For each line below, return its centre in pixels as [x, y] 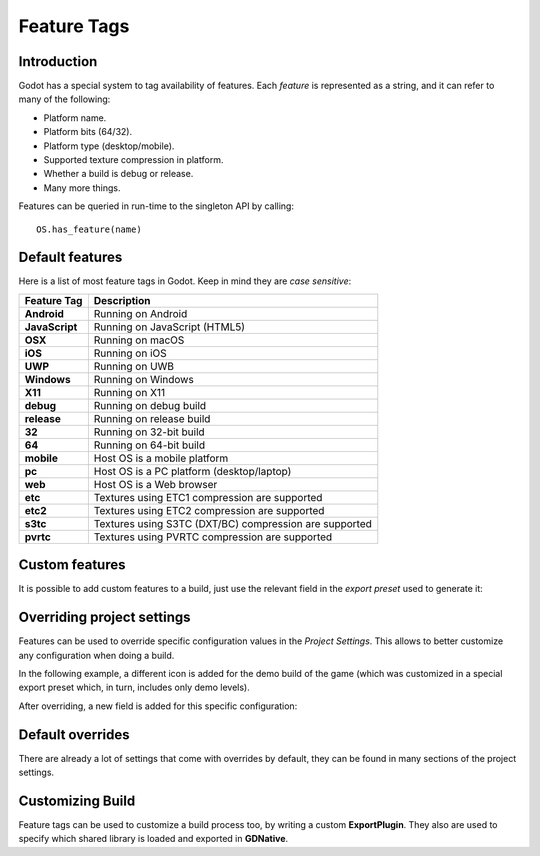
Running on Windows [143, 379]
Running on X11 [129, 392]
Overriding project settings [104, 617]
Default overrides [74, 734]
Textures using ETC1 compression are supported [208, 497]
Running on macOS [139, 340]
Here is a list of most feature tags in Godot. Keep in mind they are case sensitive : [185, 281]
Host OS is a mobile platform [161, 458]
